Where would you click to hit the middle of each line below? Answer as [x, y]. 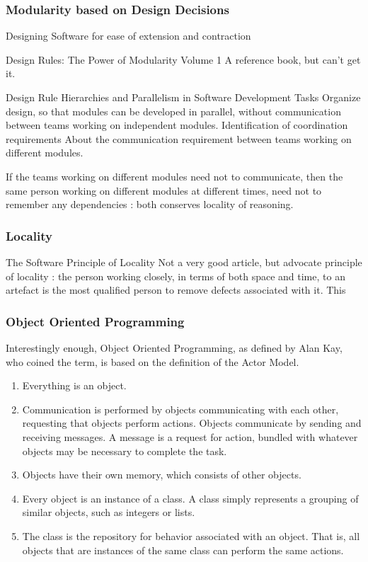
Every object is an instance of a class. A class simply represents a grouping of [190, 498]
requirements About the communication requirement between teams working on [179, 138]
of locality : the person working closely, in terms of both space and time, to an [176, 276]
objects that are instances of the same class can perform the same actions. [183, 550]
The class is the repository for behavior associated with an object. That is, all [191, 535]
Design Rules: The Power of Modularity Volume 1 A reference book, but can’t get [183, 59]
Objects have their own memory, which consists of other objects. [162, 475]
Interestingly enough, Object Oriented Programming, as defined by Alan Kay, [174, 347]
